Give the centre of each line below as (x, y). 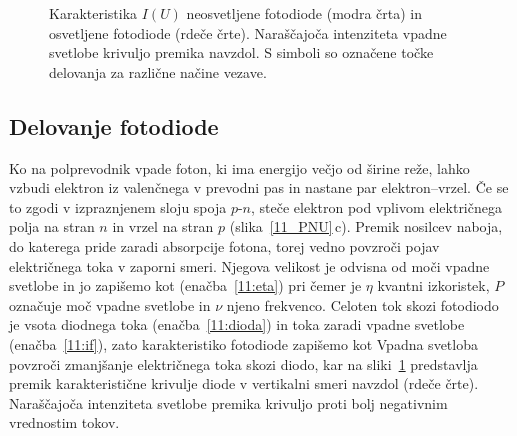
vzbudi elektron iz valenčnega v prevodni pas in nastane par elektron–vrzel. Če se (259, 187)
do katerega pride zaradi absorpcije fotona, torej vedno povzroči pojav (224, 245)
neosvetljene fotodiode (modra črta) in (304, 13)
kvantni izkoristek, (433, 285)
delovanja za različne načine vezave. (158, 71)
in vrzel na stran (163, 226)
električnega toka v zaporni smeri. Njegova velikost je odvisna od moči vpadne (249, 265)
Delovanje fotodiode (114, 125)
